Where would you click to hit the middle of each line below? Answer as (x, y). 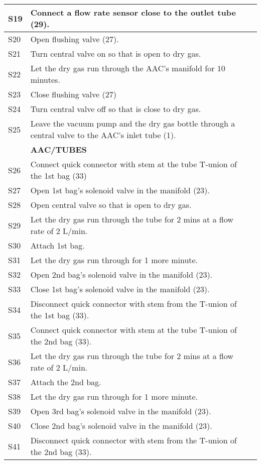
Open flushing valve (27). (75, 39)
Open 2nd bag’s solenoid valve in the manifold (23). (121, 274)
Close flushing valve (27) (73, 94)
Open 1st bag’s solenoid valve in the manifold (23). (120, 190)
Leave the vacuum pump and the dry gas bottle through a (133, 123)
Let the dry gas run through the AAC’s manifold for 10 (128, 68)
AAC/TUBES (58, 149)
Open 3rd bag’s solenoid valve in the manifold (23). (121, 411)
